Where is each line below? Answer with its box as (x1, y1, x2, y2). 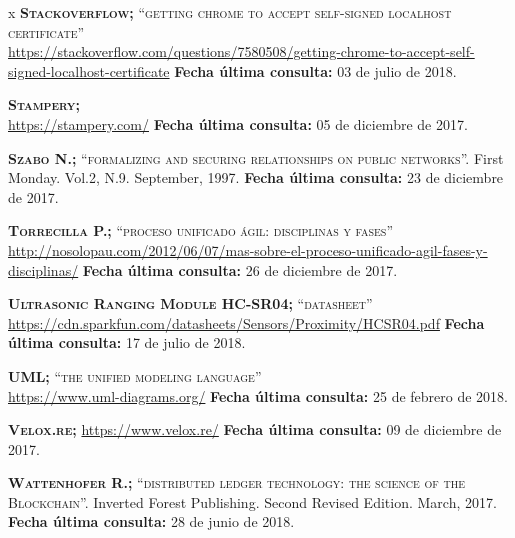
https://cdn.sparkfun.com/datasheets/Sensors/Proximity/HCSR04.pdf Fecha (8, 312, 485, 333)
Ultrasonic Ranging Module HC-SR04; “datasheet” (8, 293, 373, 314)
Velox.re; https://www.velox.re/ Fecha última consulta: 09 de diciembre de (8, 419, 502, 440)
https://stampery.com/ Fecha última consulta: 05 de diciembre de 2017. (8, 113, 468, 134)
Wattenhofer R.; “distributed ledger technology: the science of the (8, 472, 466, 493)
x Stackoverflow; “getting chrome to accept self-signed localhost (8, 2, 452, 22)
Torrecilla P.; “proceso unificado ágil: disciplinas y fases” (8, 220, 393, 241)
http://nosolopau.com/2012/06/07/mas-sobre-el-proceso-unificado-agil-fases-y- (8, 239, 488, 260)
